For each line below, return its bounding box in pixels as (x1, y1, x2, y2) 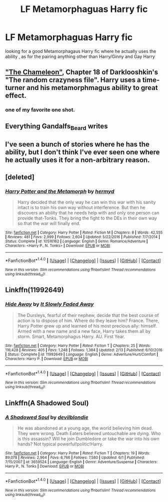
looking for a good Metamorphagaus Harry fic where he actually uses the (5, 48, 156, 54)
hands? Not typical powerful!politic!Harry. (17, 441, 103, 447)
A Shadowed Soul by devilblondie (5, 413, 88, 420)
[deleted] (5, 172, 35, 181)
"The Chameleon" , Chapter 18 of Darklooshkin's (5, 68, 158, 76)
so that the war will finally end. (17, 220, 81, 226)
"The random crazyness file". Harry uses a (5, 76, 141, 84)
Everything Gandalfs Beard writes (5, 121, 108, 131)
